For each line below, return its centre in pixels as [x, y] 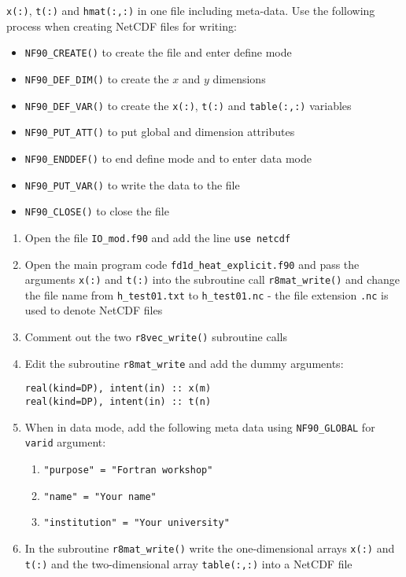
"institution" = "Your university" [137, 523]
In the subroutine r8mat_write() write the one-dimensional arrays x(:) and [210, 548]
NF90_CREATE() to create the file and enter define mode [158, 52]
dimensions [239, 78]
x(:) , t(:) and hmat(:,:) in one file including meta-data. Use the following [191, 10]
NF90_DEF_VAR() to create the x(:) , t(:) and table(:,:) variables [188, 105]
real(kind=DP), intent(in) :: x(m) [118, 389]
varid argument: [65, 442]
